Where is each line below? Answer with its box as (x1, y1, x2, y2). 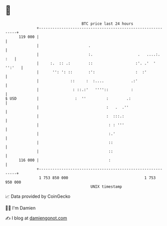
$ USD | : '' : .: (5, 96, 131, 101)
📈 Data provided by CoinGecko (5, 193, 71, 199)
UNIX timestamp (90, 184, 122, 189)
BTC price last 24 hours (81, 21, 134, 26)
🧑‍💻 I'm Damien (5, 205, 36, 211)
